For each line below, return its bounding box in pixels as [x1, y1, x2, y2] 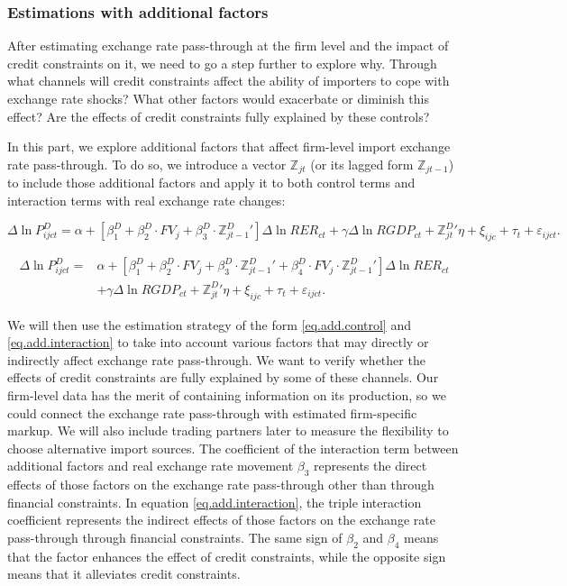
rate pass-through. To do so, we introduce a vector [7, 154, 287, 173]
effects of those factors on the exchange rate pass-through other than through [7, 475, 434, 494]
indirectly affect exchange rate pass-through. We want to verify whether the [7, 350, 425, 369]
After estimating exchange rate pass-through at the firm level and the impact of [7, 36, 449, 55]
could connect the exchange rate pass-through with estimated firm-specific [7, 403, 417, 422]
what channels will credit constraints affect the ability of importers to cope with [7, 71, 450, 90]
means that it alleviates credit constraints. [7, 564, 241, 583]
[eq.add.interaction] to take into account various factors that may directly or [7, 333, 429, 352]
